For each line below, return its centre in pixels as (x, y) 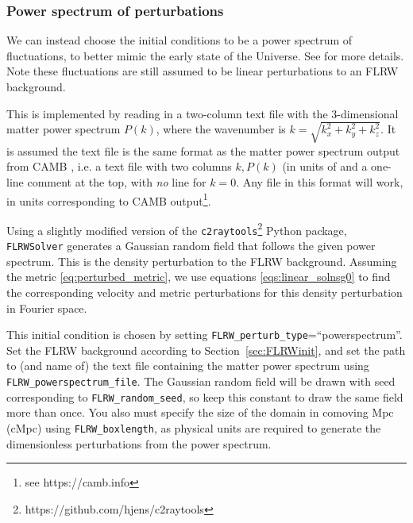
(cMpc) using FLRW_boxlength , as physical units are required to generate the (194, 427)
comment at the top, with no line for (117, 181)
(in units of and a (325, 166)
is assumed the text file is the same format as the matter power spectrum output (203, 150)
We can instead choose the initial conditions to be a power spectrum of (179, 40)
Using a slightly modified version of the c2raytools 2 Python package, (177, 229)
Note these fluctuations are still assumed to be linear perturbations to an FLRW (203, 71)
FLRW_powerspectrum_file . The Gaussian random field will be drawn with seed (201, 381)
